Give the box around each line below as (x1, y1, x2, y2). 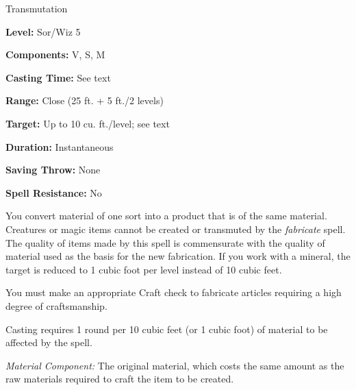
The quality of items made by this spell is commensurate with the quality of (5, 235, 325, 249)
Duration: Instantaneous (5, 139, 114, 154)
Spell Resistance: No (5, 185, 102, 199)
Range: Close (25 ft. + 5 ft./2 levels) (5, 93, 164, 108)
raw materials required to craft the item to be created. (5, 371, 234, 386)
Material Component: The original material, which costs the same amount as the (5, 358, 344, 372)
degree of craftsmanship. (5, 298, 107, 313)
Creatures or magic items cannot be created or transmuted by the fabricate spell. (5, 221, 346, 236)
